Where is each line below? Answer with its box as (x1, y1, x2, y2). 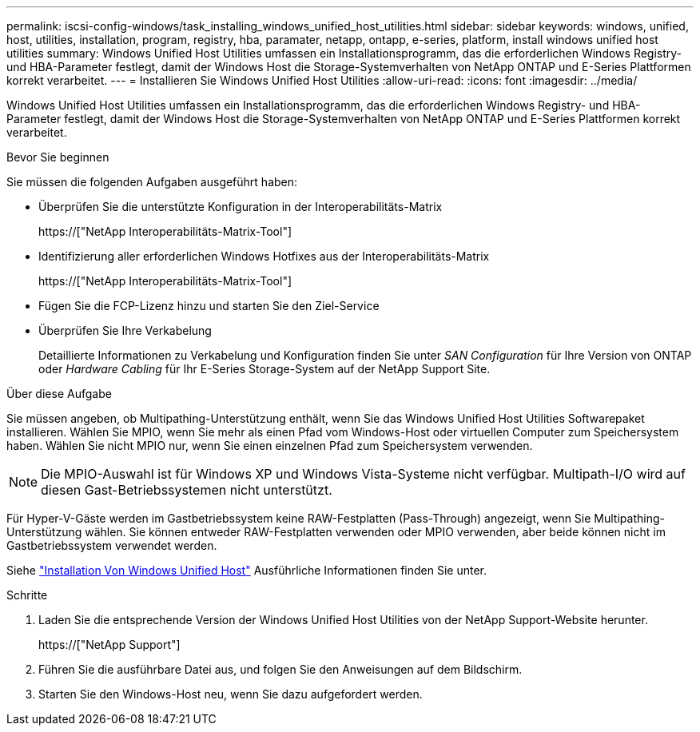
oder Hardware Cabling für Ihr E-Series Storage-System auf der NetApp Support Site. (38, 362, 491, 376)
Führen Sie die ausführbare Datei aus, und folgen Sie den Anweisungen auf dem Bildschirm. (38, 662, 523, 676)
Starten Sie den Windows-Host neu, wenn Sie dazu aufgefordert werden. (38, 687, 423, 701)
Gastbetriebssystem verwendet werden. (6, 539, 217, 552)
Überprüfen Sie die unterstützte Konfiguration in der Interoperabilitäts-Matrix (38, 200, 443, 213)
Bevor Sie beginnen (6, 150, 109, 164)
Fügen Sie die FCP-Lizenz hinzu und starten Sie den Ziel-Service (38, 299, 380, 312)
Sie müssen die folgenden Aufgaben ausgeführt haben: (6, 175, 298, 189)
